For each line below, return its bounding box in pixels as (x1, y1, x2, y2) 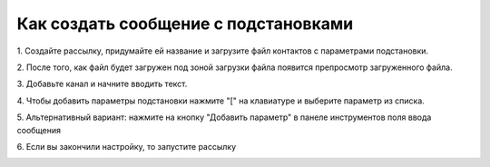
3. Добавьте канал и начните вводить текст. (16, 78, 188, 90)
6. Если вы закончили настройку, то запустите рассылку (16, 141, 237, 152)
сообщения (16, 124, 62, 135)
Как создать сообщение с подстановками (16, 14, 354, 34)
